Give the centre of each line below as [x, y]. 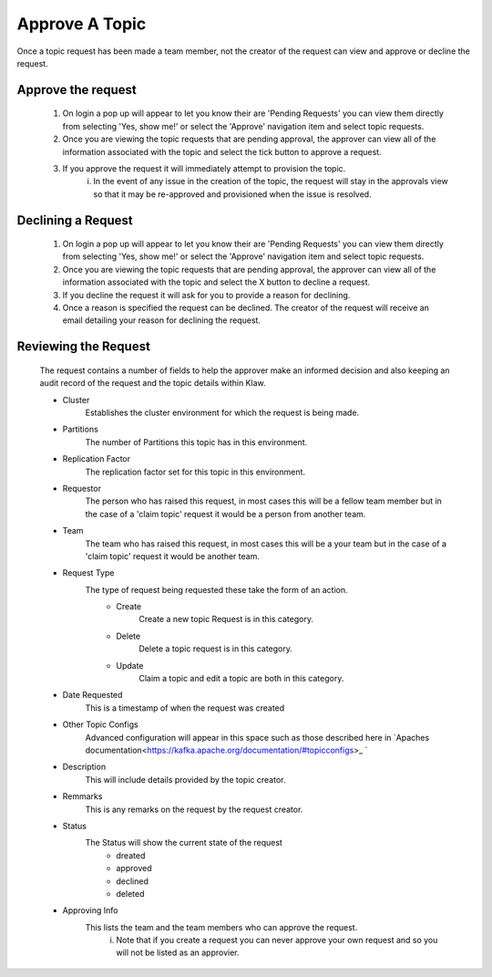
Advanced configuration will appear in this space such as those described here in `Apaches [257, 737]
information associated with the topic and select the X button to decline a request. [216, 282]
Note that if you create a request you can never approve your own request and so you [277, 941]
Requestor [82, 488]
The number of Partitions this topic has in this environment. [196, 442]
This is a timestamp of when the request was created [185, 708]
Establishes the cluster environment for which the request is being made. [222, 413]
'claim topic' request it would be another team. [172, 556]
